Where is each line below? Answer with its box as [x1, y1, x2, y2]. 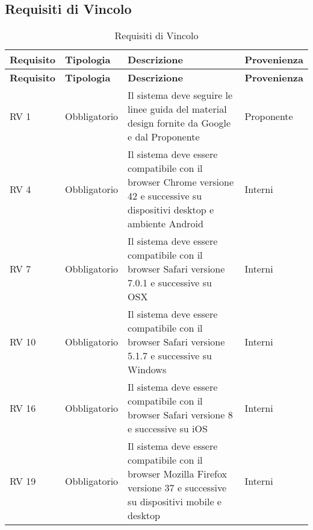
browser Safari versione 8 [128, 408, 233, 422]
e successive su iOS [128, 421, 208, 436]
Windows [128, 362, 167, 377]
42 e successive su [128, 189, 202, 203]
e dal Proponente [128, 130, 200, 144]
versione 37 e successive [128, 481, 226, 495]
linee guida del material [128, 102, 227, 116]
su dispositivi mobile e [128, 494, 222, 509]
